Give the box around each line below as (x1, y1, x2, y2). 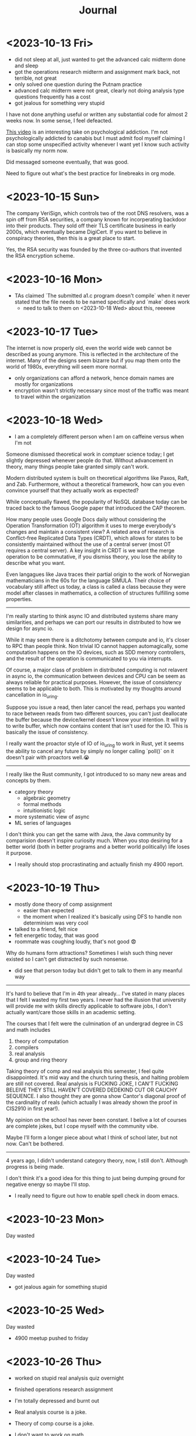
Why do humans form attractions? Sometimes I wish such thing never (6, 950, 173, 957)
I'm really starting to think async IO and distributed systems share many (6, 612, 178, 619)
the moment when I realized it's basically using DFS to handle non (23, 913, 182, 920)
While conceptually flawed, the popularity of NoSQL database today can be (6, 498, 188, 505)
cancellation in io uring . (6, 691, 59, 700)
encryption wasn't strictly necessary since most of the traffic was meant (14, 387, 189, 394)
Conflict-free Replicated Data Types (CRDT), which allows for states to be (6, 534, 183, 541)
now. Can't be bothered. (6, 1140, 64, 1147)
